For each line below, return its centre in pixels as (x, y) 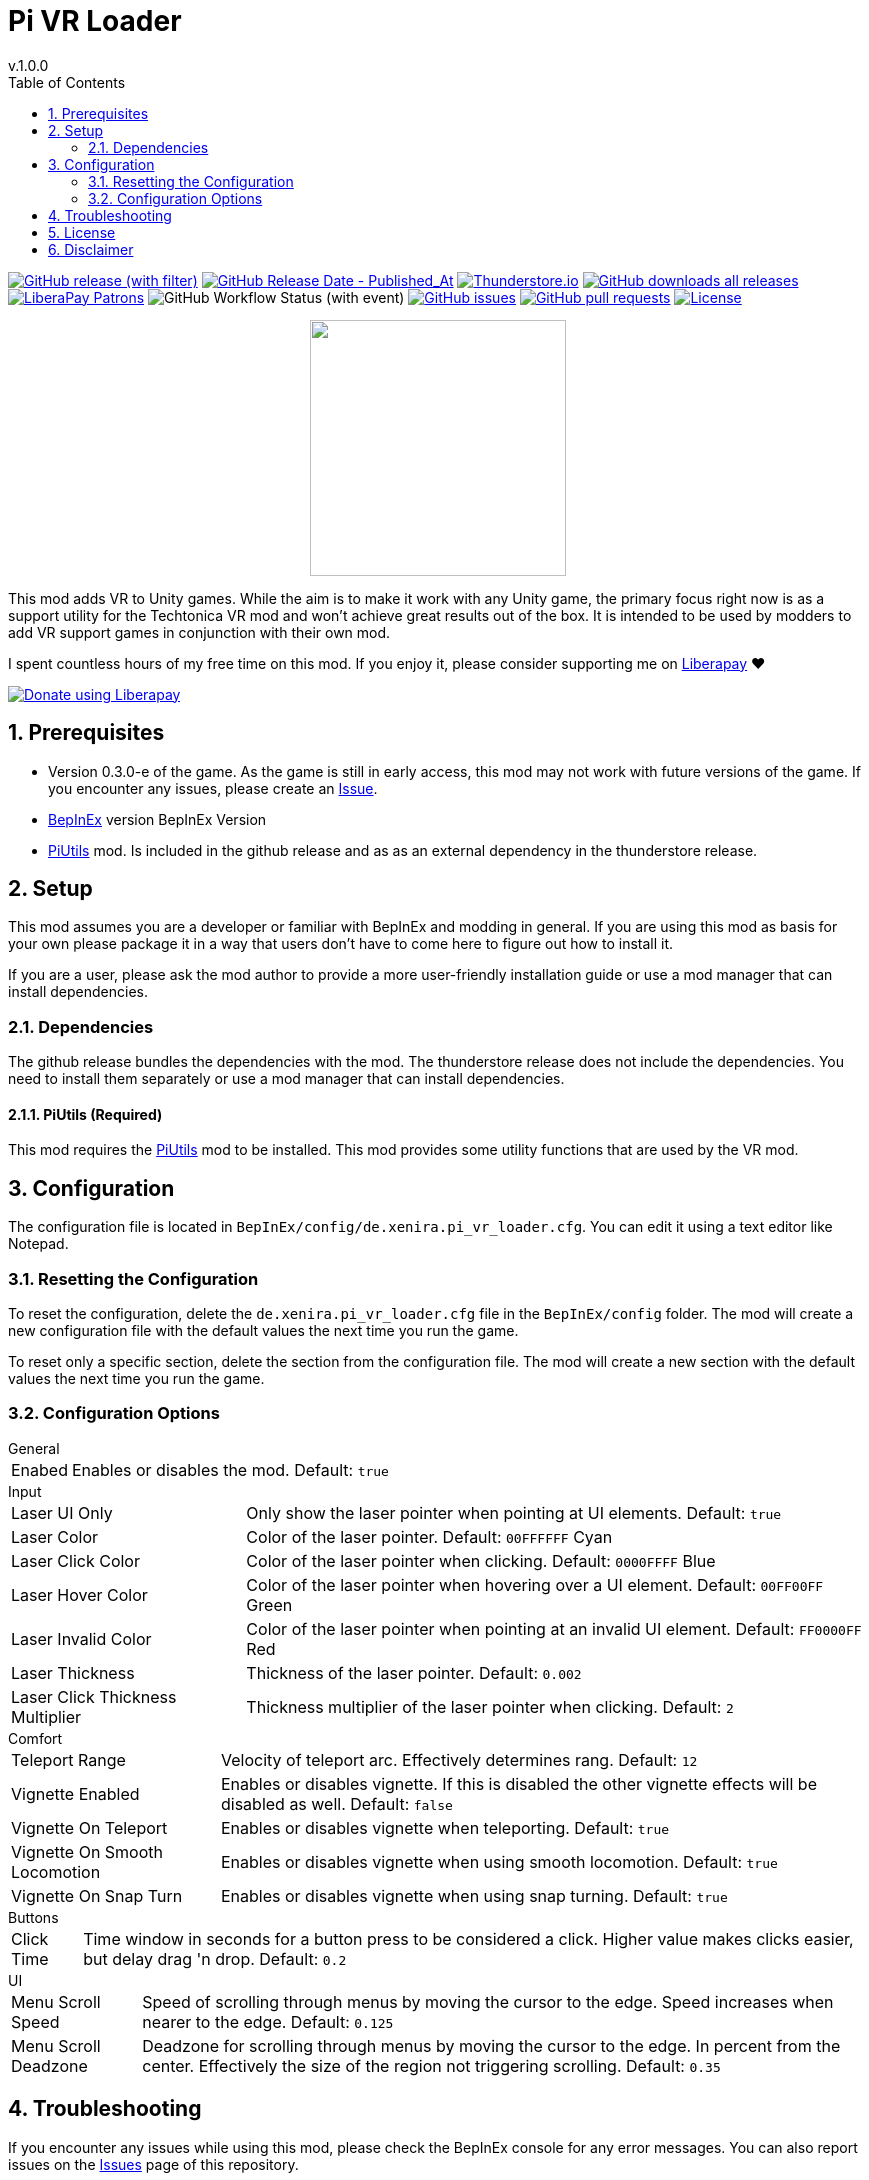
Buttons (33, 1917)
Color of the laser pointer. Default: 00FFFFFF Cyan (429, 1536)
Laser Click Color (75, 1560)
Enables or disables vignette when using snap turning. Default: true (474, 1895)
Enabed (39, 1469)
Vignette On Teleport (89, 1827)
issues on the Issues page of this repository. (153, 2164)
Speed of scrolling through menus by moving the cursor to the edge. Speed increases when (488, 2001)
